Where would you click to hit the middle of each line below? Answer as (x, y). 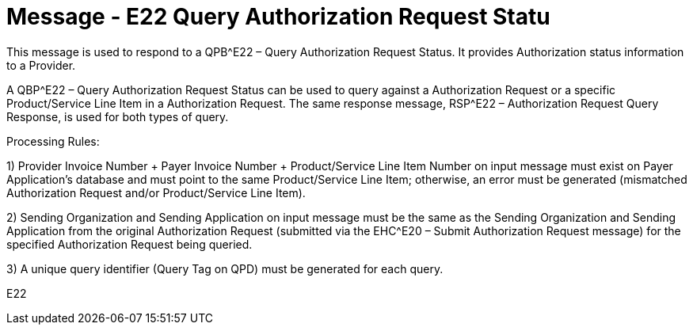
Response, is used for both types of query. (118, 116)
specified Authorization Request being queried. (129, 244)
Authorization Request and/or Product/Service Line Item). (156, 192)
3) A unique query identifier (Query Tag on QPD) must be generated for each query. (225, 268)
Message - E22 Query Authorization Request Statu (278, 17)
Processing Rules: (53, 141)
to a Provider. (41, 65)
